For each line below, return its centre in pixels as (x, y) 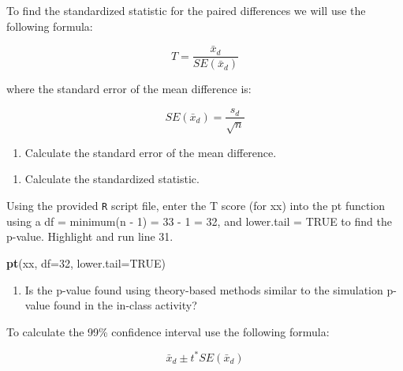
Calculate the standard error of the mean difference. (151, 152)
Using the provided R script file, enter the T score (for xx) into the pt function (196, 206)
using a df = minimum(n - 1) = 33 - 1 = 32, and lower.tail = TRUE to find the (199, 221)
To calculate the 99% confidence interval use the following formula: (168, 331)
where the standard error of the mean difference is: (129, 89)
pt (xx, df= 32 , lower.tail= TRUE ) (86, 262)
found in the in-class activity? (125, 305)
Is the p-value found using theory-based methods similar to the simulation (204, 289)
